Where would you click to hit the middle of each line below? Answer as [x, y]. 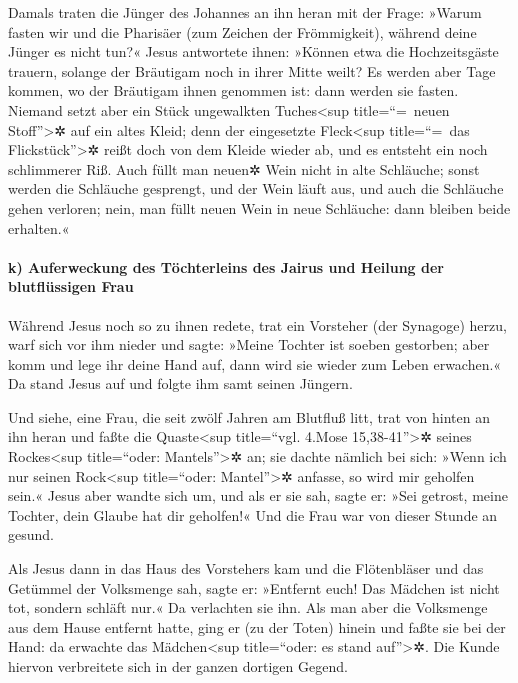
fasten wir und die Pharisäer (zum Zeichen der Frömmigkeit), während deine [242, 31]
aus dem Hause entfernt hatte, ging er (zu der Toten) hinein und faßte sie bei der [257, 626]
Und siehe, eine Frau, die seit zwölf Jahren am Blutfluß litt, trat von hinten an [249, 416]
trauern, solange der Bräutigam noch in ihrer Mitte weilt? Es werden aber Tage [252, 70]
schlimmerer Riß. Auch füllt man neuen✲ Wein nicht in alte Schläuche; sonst [244, 168]
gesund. [31, 534]
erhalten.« [39, 227]
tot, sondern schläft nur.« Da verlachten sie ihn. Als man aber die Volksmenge [248, 607]
